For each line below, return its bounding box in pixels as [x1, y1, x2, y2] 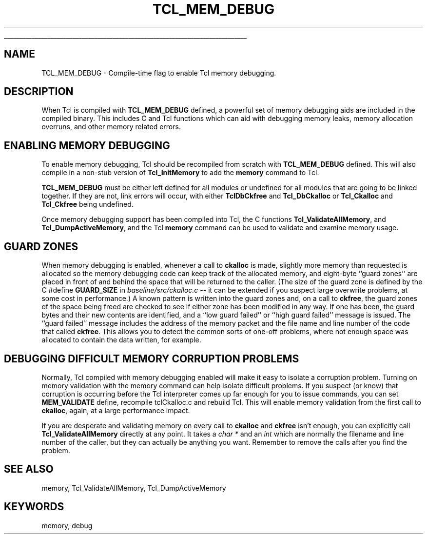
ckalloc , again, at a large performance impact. [41, 406, 190, 415]
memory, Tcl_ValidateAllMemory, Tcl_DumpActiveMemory [41, 483, 226, 492]
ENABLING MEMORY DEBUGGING [4, 139, 170, 152]
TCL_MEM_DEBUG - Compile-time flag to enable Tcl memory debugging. [41, 68, 276, 77]
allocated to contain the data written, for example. [41, 336, 201, 344]
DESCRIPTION [4, 85, 74, 98]
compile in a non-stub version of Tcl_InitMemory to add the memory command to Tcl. [41, 168, 319, 177]
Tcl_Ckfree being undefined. [41, 200, 134, 209]
